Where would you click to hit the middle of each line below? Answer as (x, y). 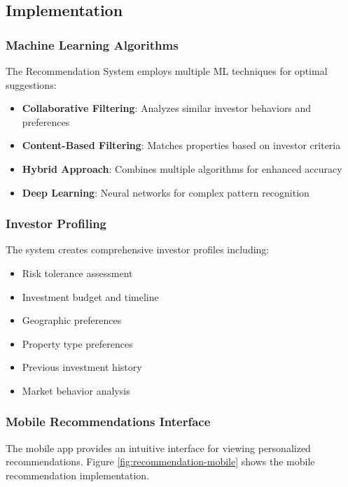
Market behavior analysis (76, 390)
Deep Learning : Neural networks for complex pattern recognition (166, 192)
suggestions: (31, 84)
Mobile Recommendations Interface (108, 422)
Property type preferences (77, 343)
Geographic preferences (72, 320)
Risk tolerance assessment (77, 273)
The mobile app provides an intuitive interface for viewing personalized (158, 447)
